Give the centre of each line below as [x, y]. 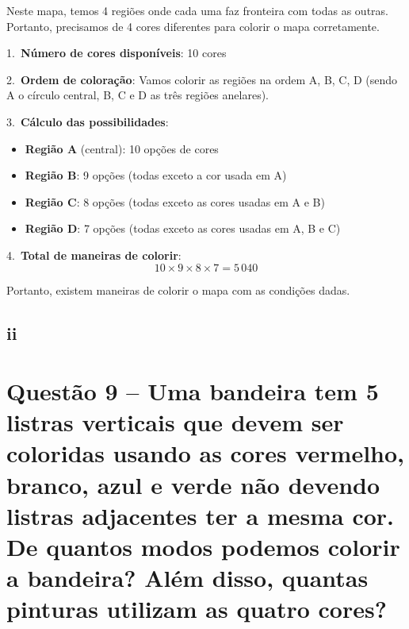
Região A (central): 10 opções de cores [122, 148]
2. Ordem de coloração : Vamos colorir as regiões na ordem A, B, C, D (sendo [202, 79]
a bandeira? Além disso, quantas [187, 578]
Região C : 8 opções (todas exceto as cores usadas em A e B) [175, 201]
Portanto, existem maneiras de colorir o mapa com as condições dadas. [178, 289]
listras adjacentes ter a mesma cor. [200, 515]
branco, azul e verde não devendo [193, 484]
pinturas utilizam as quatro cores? [197, 609]
